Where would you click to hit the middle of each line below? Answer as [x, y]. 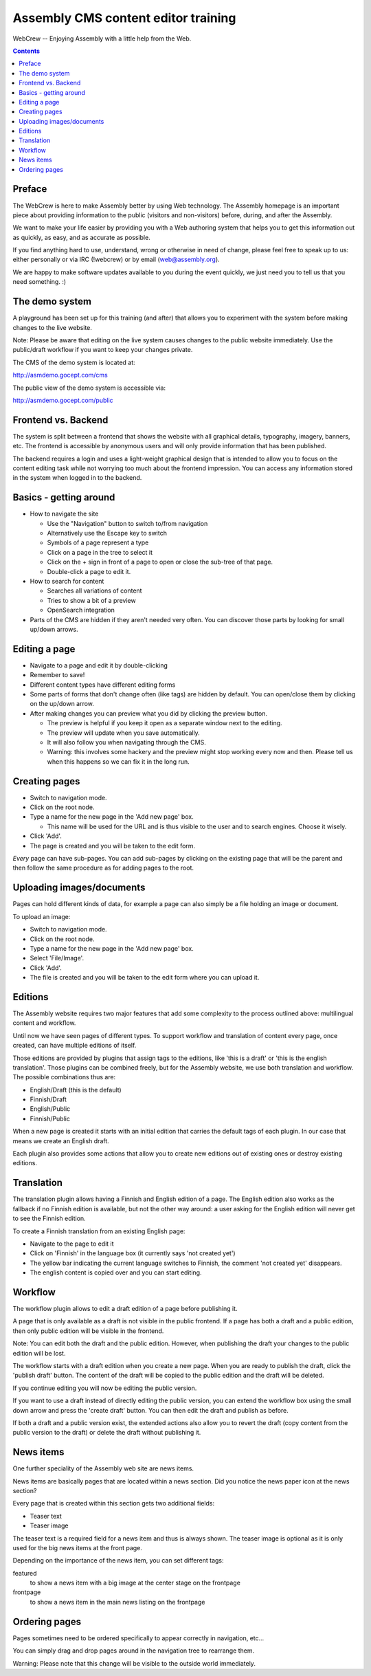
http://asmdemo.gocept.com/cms [60, 375]
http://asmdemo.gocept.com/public [63, 400]
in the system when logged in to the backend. [77, 478]
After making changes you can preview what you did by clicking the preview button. [149, 713]
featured [25, 1573]
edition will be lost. [39, 1353]
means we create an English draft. [61, 1140]
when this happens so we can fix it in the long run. [119, 761]
